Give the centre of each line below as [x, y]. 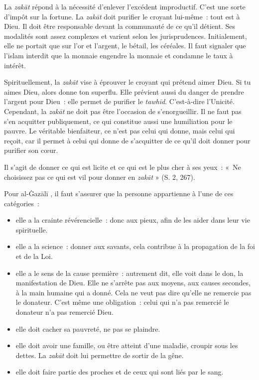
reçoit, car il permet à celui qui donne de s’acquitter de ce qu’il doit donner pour [127, 140]
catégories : [22, 203]
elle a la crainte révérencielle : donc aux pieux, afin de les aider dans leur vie [133, 220]
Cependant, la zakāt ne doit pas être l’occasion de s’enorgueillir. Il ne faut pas [123, 111]
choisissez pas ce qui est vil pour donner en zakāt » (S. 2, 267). [100, 177]
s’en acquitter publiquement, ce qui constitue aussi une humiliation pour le [118, 121]
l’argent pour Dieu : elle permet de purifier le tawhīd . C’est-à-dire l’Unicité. [119, 101]
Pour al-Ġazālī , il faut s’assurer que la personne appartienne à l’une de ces [119, 193]
